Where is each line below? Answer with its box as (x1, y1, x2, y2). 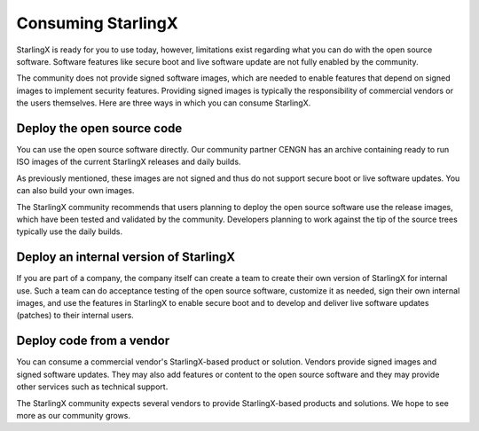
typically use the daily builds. (16, 226, 123, 237)
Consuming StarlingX (16, 13, 179, 33)
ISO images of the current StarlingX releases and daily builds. (16, 156, 241, 168)
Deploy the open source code (16, 121, 183, 136)
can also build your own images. (16, 185, 135, 196)
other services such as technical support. (16, 381, 169, 392)
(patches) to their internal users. (16, 310, 135, 321)
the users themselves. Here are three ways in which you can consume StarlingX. (16, 98, 311, 108)
